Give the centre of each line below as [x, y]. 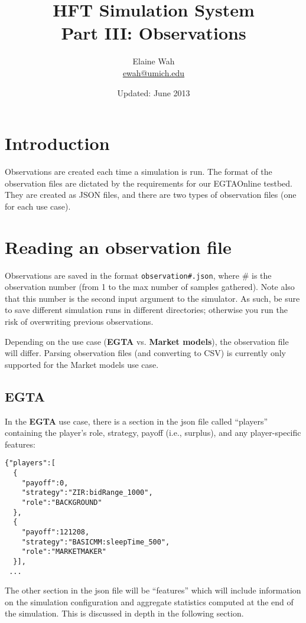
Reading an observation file [118, 247]
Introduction [57, 143]
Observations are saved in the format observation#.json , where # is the [138, 275]
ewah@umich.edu [154, 72]
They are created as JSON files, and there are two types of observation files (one [151, 195]
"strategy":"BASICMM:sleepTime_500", [96, 542]
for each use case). [38, 206]
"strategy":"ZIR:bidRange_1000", [87, 493]
